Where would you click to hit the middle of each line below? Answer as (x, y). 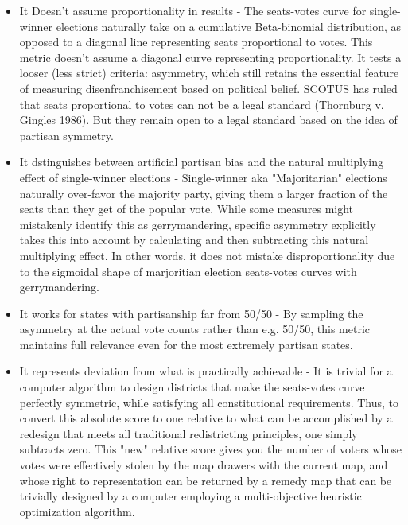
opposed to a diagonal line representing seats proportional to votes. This (196, 42)
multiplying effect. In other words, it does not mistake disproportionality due (207, 255)
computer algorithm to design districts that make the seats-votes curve (192, 387)
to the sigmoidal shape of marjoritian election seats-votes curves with (188, 271)
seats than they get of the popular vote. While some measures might (187, 209)
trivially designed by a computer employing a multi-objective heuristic (190, 496)
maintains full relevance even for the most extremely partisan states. (186, 344)
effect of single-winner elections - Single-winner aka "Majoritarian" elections (203, 177)
